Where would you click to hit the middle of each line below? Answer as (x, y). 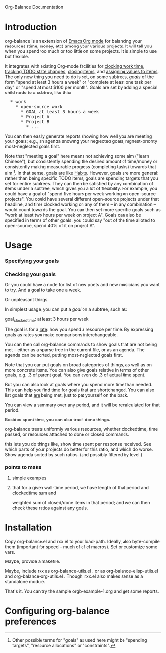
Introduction (31, 27)
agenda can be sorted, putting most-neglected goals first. (64, 355)
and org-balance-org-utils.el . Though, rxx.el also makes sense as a (74, 576)
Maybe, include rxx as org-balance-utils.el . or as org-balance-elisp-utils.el (82, 571)
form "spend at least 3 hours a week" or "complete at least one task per (78, 82)
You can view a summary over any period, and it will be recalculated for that (82, 405)
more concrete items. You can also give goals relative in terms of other (77, 370)
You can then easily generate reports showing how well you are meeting (79, 136)
